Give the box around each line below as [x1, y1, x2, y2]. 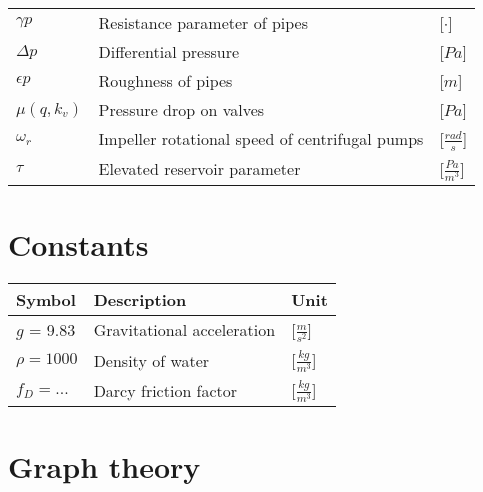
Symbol [16, 287, 76, 311]
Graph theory [8, 445, 201, 486]
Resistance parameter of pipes [98, 11, 309, 34]
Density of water [93, 348, 210, 372]
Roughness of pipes [98, 69, 233, 92]
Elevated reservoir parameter [98, 157, 301, 181]
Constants [8, 223, 149, 264]
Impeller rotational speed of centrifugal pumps [98, 127, 424, 151]
